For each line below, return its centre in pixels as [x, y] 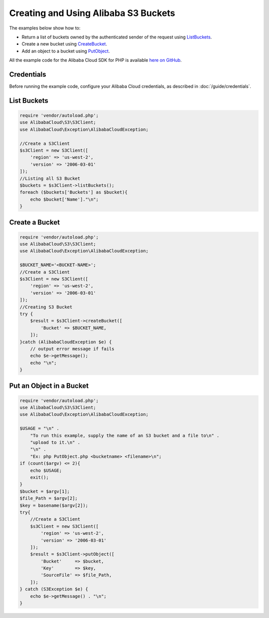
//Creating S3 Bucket [46, 307]
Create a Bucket [34, 222]
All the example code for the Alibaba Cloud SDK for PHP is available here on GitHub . [95, 60]
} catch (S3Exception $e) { [54, 589]
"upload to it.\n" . [55, 443]
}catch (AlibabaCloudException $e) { [66, 342]
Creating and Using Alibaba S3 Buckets [92, 13]
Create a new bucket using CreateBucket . [64, 44]
